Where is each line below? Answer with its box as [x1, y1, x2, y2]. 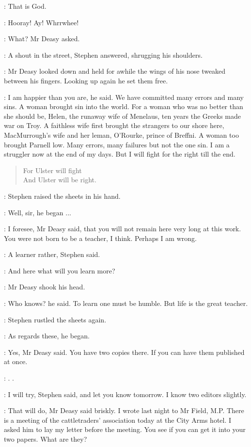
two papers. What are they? [4, 434, 87, 444]
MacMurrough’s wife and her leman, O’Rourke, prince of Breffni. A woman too [4, 129, 239, 140]
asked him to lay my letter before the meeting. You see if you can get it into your [4, 424, 246, 434]
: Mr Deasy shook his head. [4, 282, 85, 292]
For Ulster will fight [23, 165, 82, 175]
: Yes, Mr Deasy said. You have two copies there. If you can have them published [4, 347, 245, 357]
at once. [4, 356, 28, 367]
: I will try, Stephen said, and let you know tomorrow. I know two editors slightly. [4, 389, 247, 399]
